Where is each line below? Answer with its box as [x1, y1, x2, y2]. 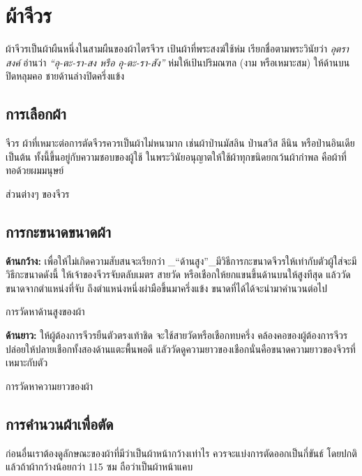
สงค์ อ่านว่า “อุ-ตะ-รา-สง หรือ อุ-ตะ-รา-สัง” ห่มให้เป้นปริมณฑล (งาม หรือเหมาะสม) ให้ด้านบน [6, 55, 350, 69]
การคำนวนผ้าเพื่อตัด [6, 412, 114, 434]
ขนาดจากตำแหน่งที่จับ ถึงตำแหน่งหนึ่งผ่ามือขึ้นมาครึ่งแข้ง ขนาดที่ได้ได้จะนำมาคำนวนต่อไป [6, 280, 327, 295]
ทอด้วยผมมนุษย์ [6, 163, 64, 178]
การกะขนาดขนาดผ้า [6, 220, 111, 242]
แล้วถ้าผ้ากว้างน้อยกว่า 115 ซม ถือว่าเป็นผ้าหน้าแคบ [6, 459, 193, 474]
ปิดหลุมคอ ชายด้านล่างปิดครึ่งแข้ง [6, 68, 125, 83]
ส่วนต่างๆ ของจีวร [6, 186, 70, 201]
